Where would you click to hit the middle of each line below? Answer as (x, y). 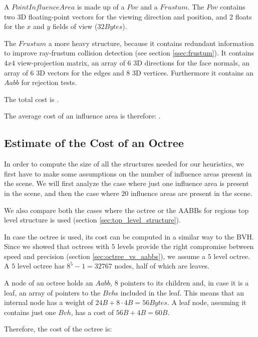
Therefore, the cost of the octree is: (58, 329)
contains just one (30, 312)
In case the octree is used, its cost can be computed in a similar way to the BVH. (129, 236)
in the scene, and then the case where (62, 193)
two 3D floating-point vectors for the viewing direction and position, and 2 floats (128, 16)
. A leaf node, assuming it (207, 302)
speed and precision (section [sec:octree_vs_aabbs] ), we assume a (105, 256)
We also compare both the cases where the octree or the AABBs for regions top (126, 210)
